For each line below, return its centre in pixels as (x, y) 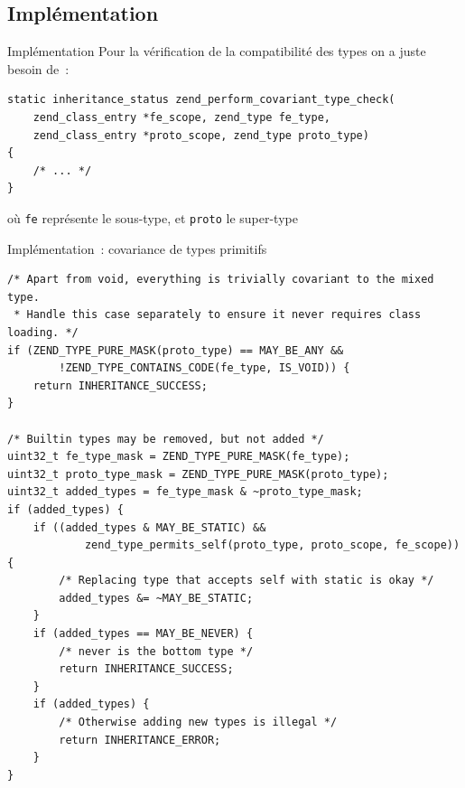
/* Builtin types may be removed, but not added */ (166, 439)
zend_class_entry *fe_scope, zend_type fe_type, (181, 117)
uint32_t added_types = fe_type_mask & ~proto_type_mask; (185, 492)
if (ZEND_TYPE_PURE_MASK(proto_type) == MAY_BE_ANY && (176, 350)
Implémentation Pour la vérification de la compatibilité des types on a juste (217, 51)
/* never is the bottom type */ (156, 651)
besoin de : (38, 68)
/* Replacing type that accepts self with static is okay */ (246, 581)
